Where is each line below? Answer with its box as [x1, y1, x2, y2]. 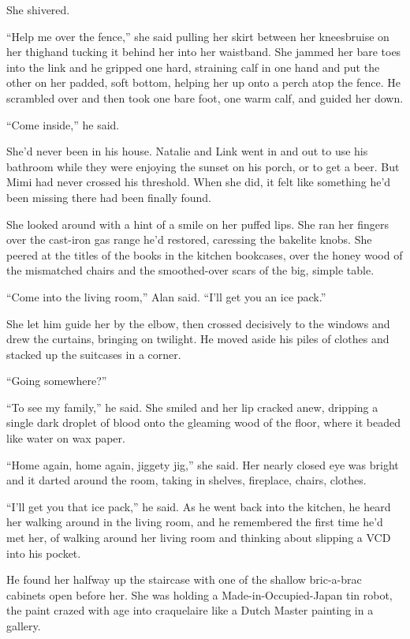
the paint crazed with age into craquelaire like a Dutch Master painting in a [6, 602, 374, 618]
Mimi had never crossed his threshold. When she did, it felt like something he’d [6, 174, 391, 190]
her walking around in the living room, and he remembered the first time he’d [6, 514, 383, 530]
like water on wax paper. [6, 430, 125, 447]
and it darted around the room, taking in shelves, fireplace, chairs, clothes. [6, 472, 367, 488]
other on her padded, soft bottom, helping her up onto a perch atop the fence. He [6, 74, 401, 91]
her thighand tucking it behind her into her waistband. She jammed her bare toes [6, 43, 401, 60]
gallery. [6, 618, 41, 633]
